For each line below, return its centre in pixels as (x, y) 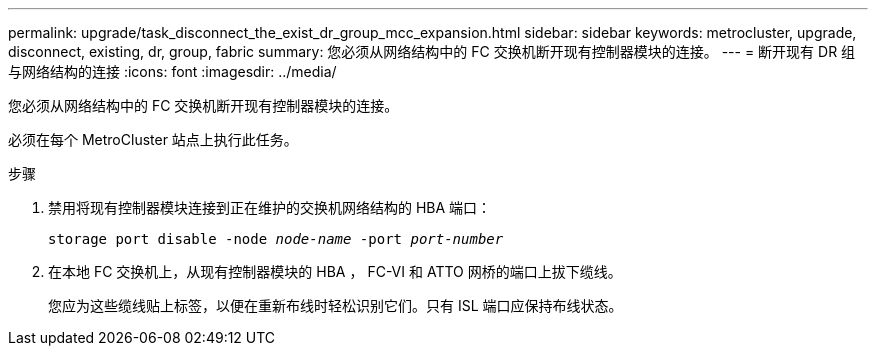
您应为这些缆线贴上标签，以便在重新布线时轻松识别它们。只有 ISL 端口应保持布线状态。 (335, 305)
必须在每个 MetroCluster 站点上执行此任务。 (153, 139)
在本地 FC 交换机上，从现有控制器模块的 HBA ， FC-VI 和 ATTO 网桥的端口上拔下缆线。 (335, 271)
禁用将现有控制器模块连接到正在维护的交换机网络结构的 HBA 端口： (270, 207)
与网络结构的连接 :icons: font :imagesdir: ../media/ (172, 71)
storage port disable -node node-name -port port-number (276, 239)
